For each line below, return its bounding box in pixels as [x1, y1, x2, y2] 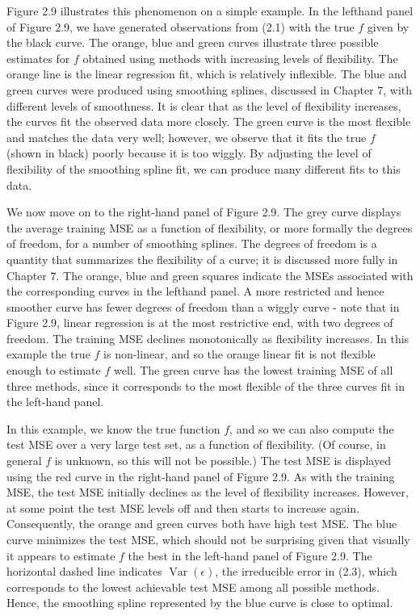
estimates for [6, 49, 70, 66]
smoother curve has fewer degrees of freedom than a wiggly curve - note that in [6, 298, 400, 315]
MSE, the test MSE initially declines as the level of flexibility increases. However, [6, 484, 409, 501]
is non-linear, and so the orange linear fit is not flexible [103, 346, 376, 362]
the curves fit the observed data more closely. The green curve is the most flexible [6, 113, 411, 130]
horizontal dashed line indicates [6, 563, 162, 580]
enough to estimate [6, 362, 101, 379]
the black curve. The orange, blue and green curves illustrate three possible [6, 34, 379, 51]
